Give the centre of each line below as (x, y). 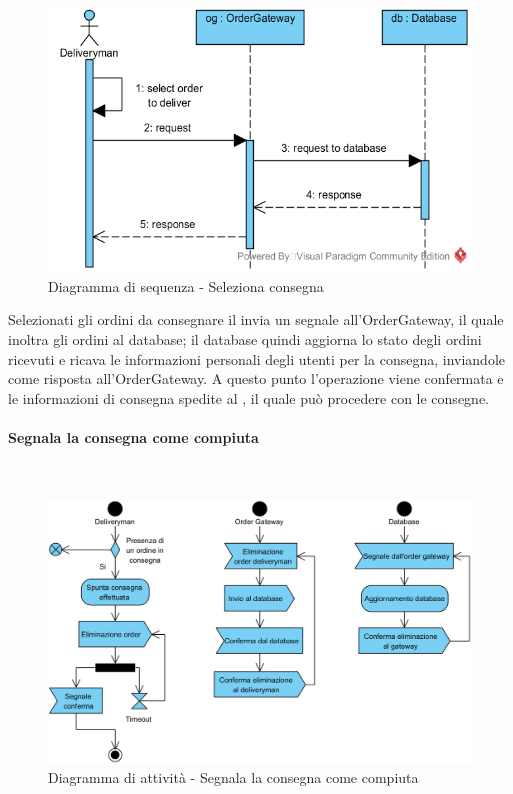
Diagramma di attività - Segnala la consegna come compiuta (233, 777)
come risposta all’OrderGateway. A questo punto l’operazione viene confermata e (256, 378)
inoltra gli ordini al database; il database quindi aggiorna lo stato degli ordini (245, 339)
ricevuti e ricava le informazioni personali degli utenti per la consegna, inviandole (256, 358)
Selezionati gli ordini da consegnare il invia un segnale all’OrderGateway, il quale (256, 319)
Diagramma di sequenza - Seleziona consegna (186, 285)
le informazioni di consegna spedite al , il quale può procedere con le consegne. (248, 397)
